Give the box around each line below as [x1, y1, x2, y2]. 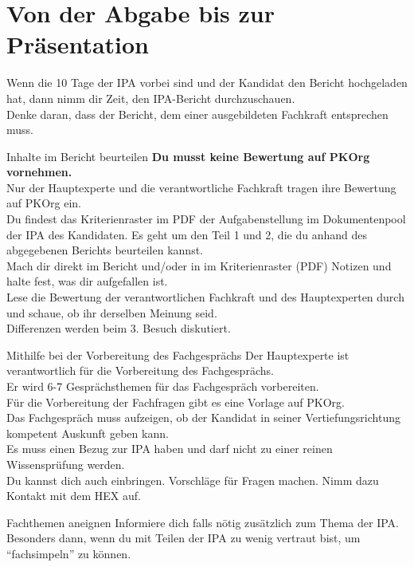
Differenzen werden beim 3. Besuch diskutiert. [6, 320, 231, 337]
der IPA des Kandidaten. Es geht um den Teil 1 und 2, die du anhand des [6, 226, 367, 242]
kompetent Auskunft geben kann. [6, 424, 169, 441]
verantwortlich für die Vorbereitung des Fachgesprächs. [6, 362, 274, 379]
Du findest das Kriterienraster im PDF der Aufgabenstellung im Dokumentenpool [6, 211, 406, 227]
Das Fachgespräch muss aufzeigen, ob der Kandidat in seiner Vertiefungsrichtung [6, 409, 400, 426]
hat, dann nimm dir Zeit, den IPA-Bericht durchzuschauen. [6, 89, 295, 106]
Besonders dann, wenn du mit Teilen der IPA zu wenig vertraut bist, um [6, 530, 361, 546]
